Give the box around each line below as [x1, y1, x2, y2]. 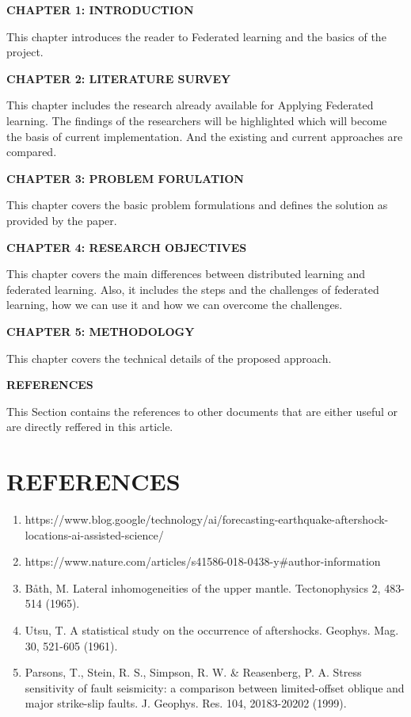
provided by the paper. [6, 212, 117, 228]
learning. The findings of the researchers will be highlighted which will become [6, 112, 387, 128]
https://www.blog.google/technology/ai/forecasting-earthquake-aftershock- [25, 511, 389, 527]
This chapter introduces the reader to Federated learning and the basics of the [6, 28, 386, 44]
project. [6, 44, 44, 60]
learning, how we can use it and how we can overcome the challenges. [6, 296, 343, 313]
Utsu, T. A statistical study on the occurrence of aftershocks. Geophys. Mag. [25, 621, 399, 638]
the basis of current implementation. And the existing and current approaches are [6, 128, 403, 144]
